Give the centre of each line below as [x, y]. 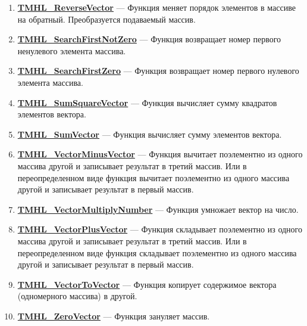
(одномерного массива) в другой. [77, 296]
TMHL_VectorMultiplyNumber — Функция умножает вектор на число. [158, 209]
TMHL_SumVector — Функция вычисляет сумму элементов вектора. [150, 134]
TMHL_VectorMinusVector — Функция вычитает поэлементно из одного [160, 154]
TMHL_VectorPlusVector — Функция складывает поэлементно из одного [160, 229]
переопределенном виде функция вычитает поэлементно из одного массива [153, 177]
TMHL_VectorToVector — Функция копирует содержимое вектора [147, 284]
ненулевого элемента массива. [72, 50]
